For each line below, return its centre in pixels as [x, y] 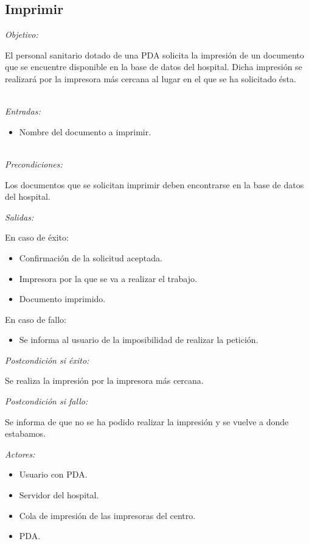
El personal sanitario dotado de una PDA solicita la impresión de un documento [154, 55]
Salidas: [19, 217]
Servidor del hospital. [59, 495]
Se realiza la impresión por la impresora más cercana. [104, 380]
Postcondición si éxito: [47, 360]
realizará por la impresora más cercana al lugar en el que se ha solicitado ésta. [151, 78]
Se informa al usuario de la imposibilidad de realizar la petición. [139, 340]
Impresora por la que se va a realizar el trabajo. [108, 278]
